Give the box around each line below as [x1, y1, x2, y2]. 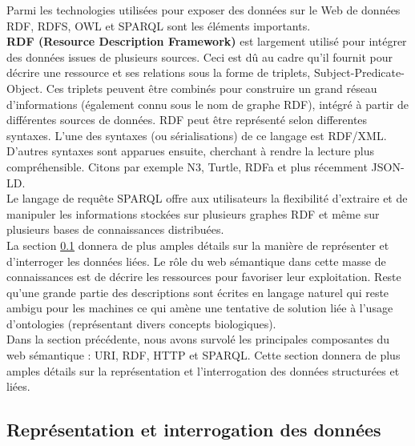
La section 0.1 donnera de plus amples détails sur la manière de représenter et [6, 236, 389, 253]
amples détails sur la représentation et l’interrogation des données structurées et [6, 362, 400, 379]
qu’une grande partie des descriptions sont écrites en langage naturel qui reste [6, 283, 389, 300]
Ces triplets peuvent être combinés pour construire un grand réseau [46, 79, 377, 96]
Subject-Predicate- [313, 64, 405, 81]
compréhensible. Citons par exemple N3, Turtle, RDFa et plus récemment [6, 158, 368, 175]
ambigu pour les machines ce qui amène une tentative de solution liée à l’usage [6, 299, 393, 316]
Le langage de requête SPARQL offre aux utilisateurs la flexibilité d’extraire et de [6, 190, 408, 207]
